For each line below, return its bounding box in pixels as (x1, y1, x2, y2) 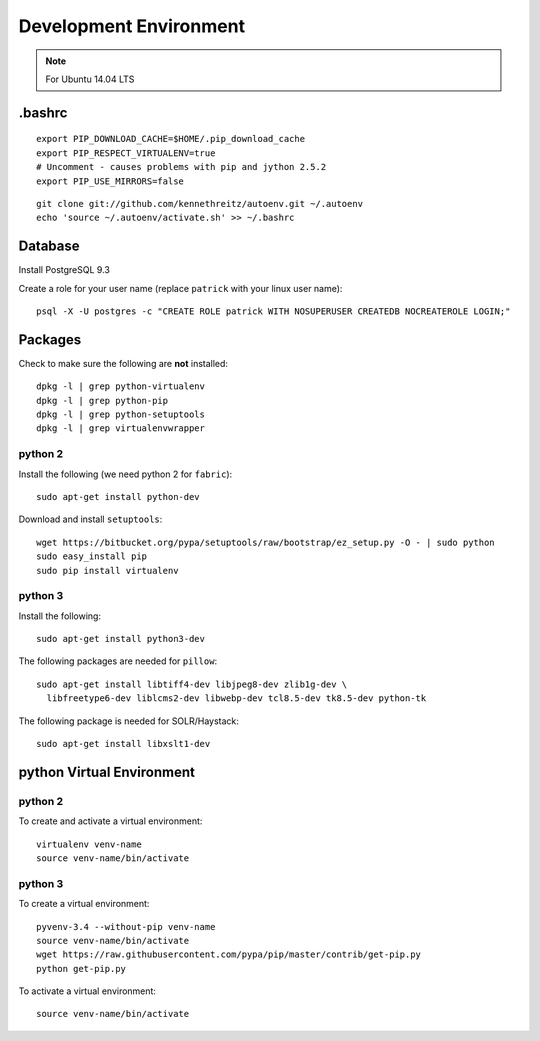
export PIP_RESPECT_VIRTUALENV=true (36, 147, 216, 159)
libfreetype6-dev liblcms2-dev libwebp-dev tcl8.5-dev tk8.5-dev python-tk (46, 693, 427, 704)
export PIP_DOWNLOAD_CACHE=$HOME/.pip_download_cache (36, 133, 305, 145)
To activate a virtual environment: (18, 985, 157, 997)
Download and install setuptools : (18, 513, 163, 525)
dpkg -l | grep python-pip (36, 395, 169, 406)
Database (18, 238, 80, 255)
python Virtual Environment (18, 763, 195, 780)
